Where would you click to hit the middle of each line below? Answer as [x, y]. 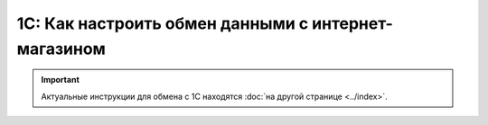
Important [61, 80]
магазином [61, 49]
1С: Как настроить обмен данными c [163, 23]
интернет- [352, 23]
